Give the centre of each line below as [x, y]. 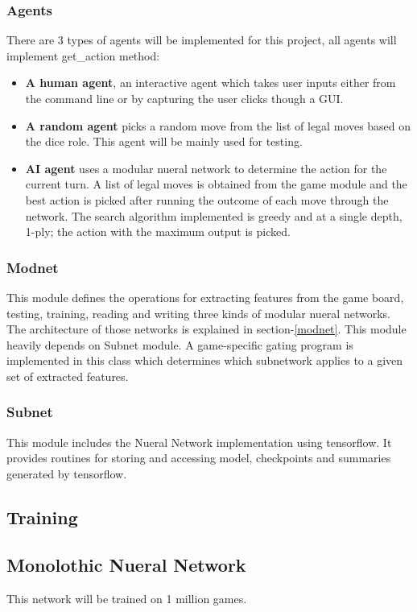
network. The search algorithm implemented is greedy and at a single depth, [214, 215]
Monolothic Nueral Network [126, 564]
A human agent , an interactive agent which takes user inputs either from [211, 83]
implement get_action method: [83, 55]
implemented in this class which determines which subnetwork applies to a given [205, 360]
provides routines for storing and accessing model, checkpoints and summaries [199, 458]
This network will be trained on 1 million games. [127, 598]
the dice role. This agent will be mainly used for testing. [164, 141]
